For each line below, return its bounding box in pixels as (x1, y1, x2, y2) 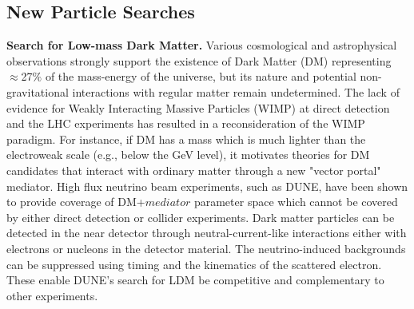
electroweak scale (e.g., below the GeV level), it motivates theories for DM (6, 146, 370, 163)
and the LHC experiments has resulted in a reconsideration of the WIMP (6, 115, 365, 132)
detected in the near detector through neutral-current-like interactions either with (6, 224, 407, 241)
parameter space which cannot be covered (193, 193, 398, 210)
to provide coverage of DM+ (6, 193, 145, 210)
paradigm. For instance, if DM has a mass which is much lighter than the (6, 130, 366, 147)
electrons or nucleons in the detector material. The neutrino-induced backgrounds (6, 240, 406, 256)
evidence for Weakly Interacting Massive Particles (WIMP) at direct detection (6, 99, 390, 116)
